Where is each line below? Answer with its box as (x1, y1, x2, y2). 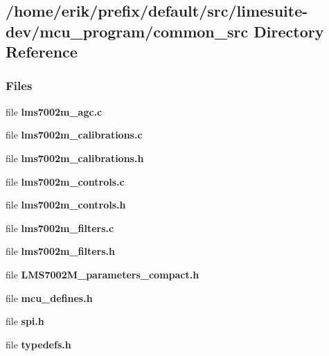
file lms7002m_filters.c (6, 220, 114, 235)
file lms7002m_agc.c (6, 104, 103, 118)
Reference (6, 41, 78, 62)
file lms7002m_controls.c (6, 174, 125, 188)
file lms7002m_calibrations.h (6, 150, 144, 165)
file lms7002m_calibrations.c (6, 127, 143, 142)
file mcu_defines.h (6, 290, 93, 305)
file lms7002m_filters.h (6, 244, 116, 258)
